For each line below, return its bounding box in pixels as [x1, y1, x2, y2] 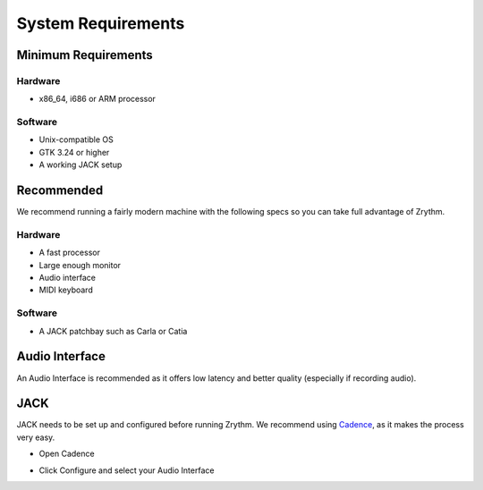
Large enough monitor [38, 259, 121, 270]
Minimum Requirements [16, 47, 154, 63]
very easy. [16, 432, 55, 443]
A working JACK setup [38, 159, 123, 170]
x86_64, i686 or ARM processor [38, 94, 157, 105]
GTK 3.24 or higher [38, 147, 110, 157]
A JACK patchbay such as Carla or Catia [38, 325, 188, 336]
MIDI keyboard [38, 284, 93, 295]
